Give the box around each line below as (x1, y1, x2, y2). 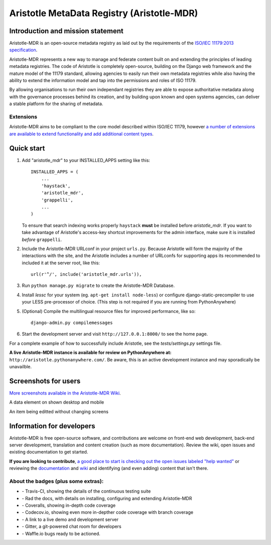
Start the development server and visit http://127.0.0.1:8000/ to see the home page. (22, 331, 208, 337)
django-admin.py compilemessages (31, 320, 113, 326)
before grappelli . (22, 237, 62, 243)
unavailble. (9, 364, 32, 369)
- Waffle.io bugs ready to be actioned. (22, 530, 100, 536)
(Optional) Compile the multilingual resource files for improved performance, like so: (22, 308, 196, 314)
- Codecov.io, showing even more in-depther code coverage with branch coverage (22, 509, 193, 515)
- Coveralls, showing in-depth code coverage (22, 502, 116, 508)
